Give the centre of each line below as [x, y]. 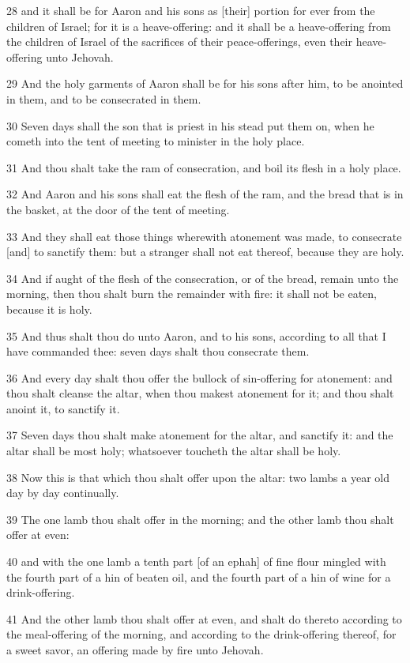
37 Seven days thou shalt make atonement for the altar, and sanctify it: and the [200, 435]
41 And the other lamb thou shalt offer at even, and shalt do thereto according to [204, 618]
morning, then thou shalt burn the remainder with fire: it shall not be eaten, [192, 294]
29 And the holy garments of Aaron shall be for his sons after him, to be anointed [205, 83]
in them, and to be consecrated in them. [104, 98]
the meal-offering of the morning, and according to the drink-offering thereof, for [201, 634]
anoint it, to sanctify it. [63, 408]
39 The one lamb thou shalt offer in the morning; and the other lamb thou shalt [200, 519]
